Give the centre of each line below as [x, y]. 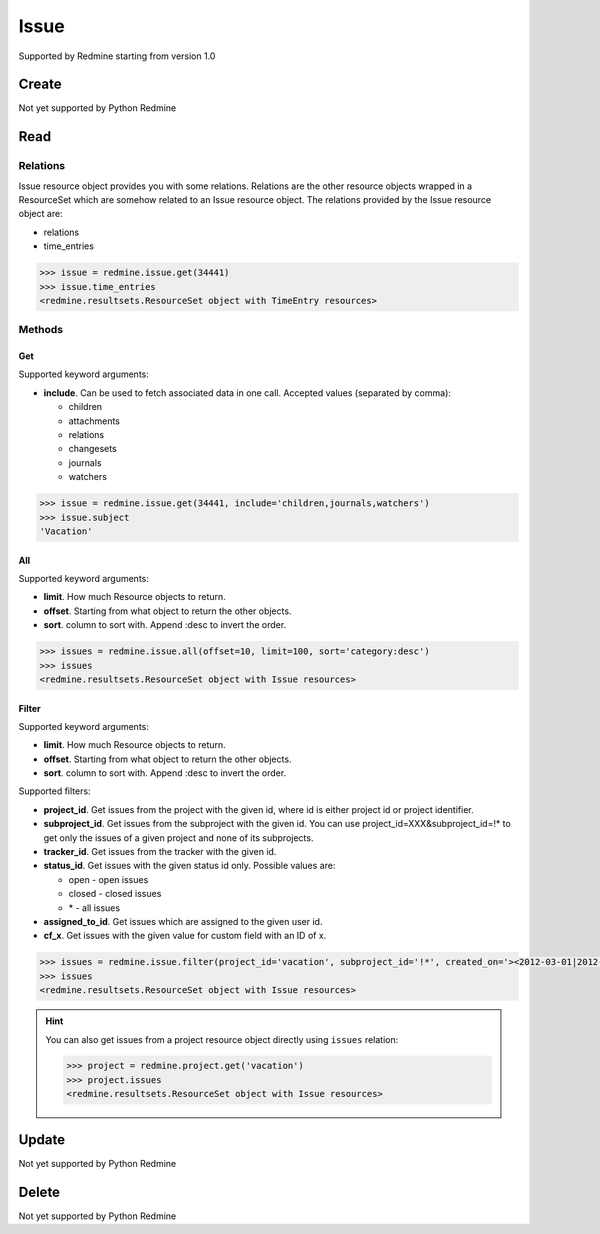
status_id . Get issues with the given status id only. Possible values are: [189, 866]
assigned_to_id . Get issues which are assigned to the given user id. [183, 921]
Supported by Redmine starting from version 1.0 [117, 56]
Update [42, 1139]
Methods [41, 330]
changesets [92, 449]
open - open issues [108, 879]
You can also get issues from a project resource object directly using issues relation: [222, 1039]
